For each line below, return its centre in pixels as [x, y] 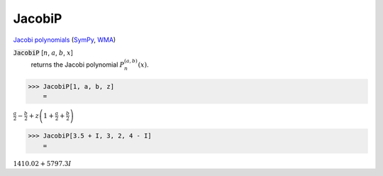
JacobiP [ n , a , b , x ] [43, 53]
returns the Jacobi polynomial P [78, 65]
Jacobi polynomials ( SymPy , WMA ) [65, 40]
